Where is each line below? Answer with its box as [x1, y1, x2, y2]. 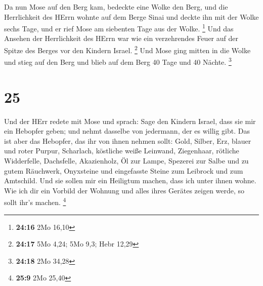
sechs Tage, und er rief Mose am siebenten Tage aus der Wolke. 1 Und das [4, 22, 234, 33]
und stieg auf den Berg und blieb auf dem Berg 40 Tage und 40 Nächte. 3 [4, 55, 232, 67]
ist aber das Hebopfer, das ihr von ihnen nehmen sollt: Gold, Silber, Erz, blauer [4, 135, 251, 146]
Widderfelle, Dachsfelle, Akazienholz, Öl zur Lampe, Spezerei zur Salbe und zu [4, 155, 249, 166]
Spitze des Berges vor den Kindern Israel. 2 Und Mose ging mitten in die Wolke [4, 44, 251, 55]
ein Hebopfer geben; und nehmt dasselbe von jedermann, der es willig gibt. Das [4, 126, 250, 136]
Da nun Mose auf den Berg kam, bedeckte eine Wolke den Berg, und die [4, 2, 228, 12]
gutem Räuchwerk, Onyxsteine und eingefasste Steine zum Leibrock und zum [4, 165, 243, 176]
